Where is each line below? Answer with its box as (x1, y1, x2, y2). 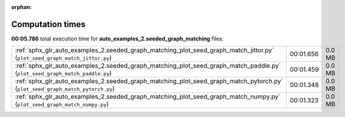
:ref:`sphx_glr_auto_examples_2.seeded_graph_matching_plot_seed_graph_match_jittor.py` (15, 46, 275, 54)
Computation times (11, 19, 86, 30)
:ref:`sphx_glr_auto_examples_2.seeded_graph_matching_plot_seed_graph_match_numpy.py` (15, 92, 281, 101)
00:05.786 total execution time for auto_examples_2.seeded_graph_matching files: (11, 35, 224, 42)
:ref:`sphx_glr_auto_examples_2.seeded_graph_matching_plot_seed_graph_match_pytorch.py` (15, 77, 284, 86)
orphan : (11, 4, 32, 10)
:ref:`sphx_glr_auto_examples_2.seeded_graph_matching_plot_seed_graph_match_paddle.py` (15, 62, 281, 70)
